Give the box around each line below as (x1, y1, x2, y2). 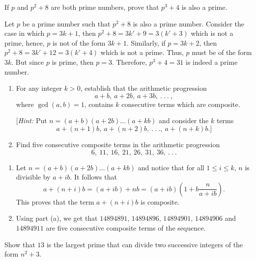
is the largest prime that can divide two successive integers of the (46, 239, 243, 249)
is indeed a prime (186, 56, 238, 67)
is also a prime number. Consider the (133, 18, 244, 28)
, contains (84, 99, 114, 109)
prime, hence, (4, 37, 45, 48)
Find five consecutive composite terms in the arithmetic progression (16, 139, 220, 149)
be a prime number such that (22, 18, 111, 28)
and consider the (159, 115, 209, 126)
